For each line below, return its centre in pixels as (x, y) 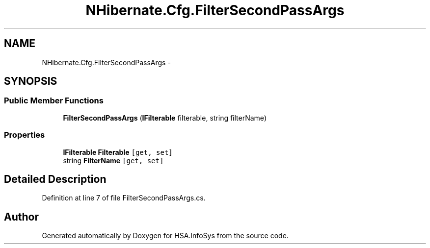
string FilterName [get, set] (113, 160)
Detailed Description (55, 179)
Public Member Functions (54, 101)
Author (21, 217)
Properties (25, 135)
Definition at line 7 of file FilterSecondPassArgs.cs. (124, 198)
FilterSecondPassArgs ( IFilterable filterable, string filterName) (165, 118)
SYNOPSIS (31, 81)
